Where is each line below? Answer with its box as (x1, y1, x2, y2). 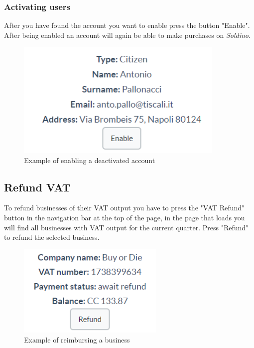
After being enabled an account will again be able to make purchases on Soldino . (4, 29, 251, 40)
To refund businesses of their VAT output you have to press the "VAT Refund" (4, 202, 245, 213)
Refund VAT (4, 179, 71, 194)
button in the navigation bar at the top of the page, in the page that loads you (4, 212, 245, 222)
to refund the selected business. (4, 232, 100, 242)
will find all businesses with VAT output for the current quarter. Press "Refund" (4, 222, 249, 232)
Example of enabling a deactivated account (24, 155, 155, 165)
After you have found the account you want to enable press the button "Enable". (4, 20, 250, 30)
